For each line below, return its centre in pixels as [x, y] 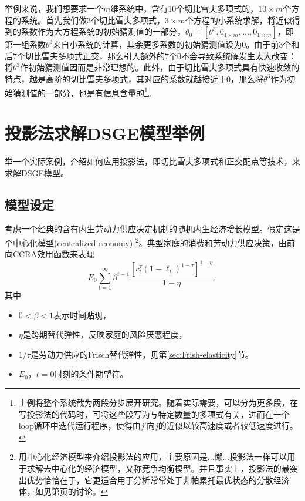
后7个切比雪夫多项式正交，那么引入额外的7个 [91, 56]
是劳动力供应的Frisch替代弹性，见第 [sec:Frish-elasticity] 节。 [142, 354]
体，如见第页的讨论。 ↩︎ [63, 491]
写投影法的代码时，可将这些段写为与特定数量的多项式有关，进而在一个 [154, 414]
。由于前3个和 [273, 44]
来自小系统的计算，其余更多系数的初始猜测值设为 [148, 44]
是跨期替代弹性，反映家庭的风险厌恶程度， [105, 334]
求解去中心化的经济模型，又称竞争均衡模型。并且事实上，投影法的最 [158, 468]
